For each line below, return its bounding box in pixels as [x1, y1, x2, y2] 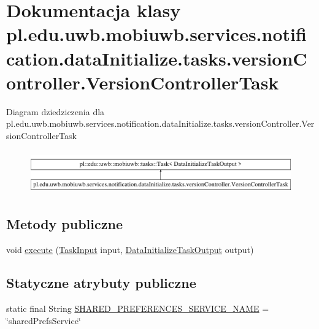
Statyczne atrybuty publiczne [6, 273, 196, 292]
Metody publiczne [6, 214, 123, 233]
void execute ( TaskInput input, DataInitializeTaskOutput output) [6, 243, 254, 256]
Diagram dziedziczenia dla [6, 105, 105, 118]
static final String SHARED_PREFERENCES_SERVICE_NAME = [6, 301, 269, 314]
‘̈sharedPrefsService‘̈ [6, 314, 81, 327]
